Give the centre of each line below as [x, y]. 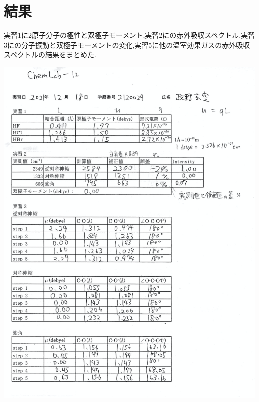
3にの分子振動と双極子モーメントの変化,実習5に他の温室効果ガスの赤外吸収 [127, 45]
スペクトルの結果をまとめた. [50, 55]
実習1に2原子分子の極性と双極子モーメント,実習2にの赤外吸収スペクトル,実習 [129, 35]
